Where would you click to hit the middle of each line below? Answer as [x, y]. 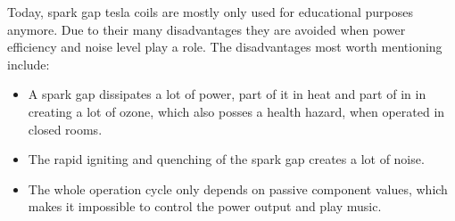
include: [29, 64]
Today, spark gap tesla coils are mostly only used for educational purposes [210, 12]
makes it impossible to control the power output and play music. [205, 206]
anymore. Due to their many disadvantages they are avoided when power [207, 29]
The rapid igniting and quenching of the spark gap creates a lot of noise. [226, 159]
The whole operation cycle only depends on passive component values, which [238, 188]
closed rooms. [65, 129]
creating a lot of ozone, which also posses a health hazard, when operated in [236, 111]
